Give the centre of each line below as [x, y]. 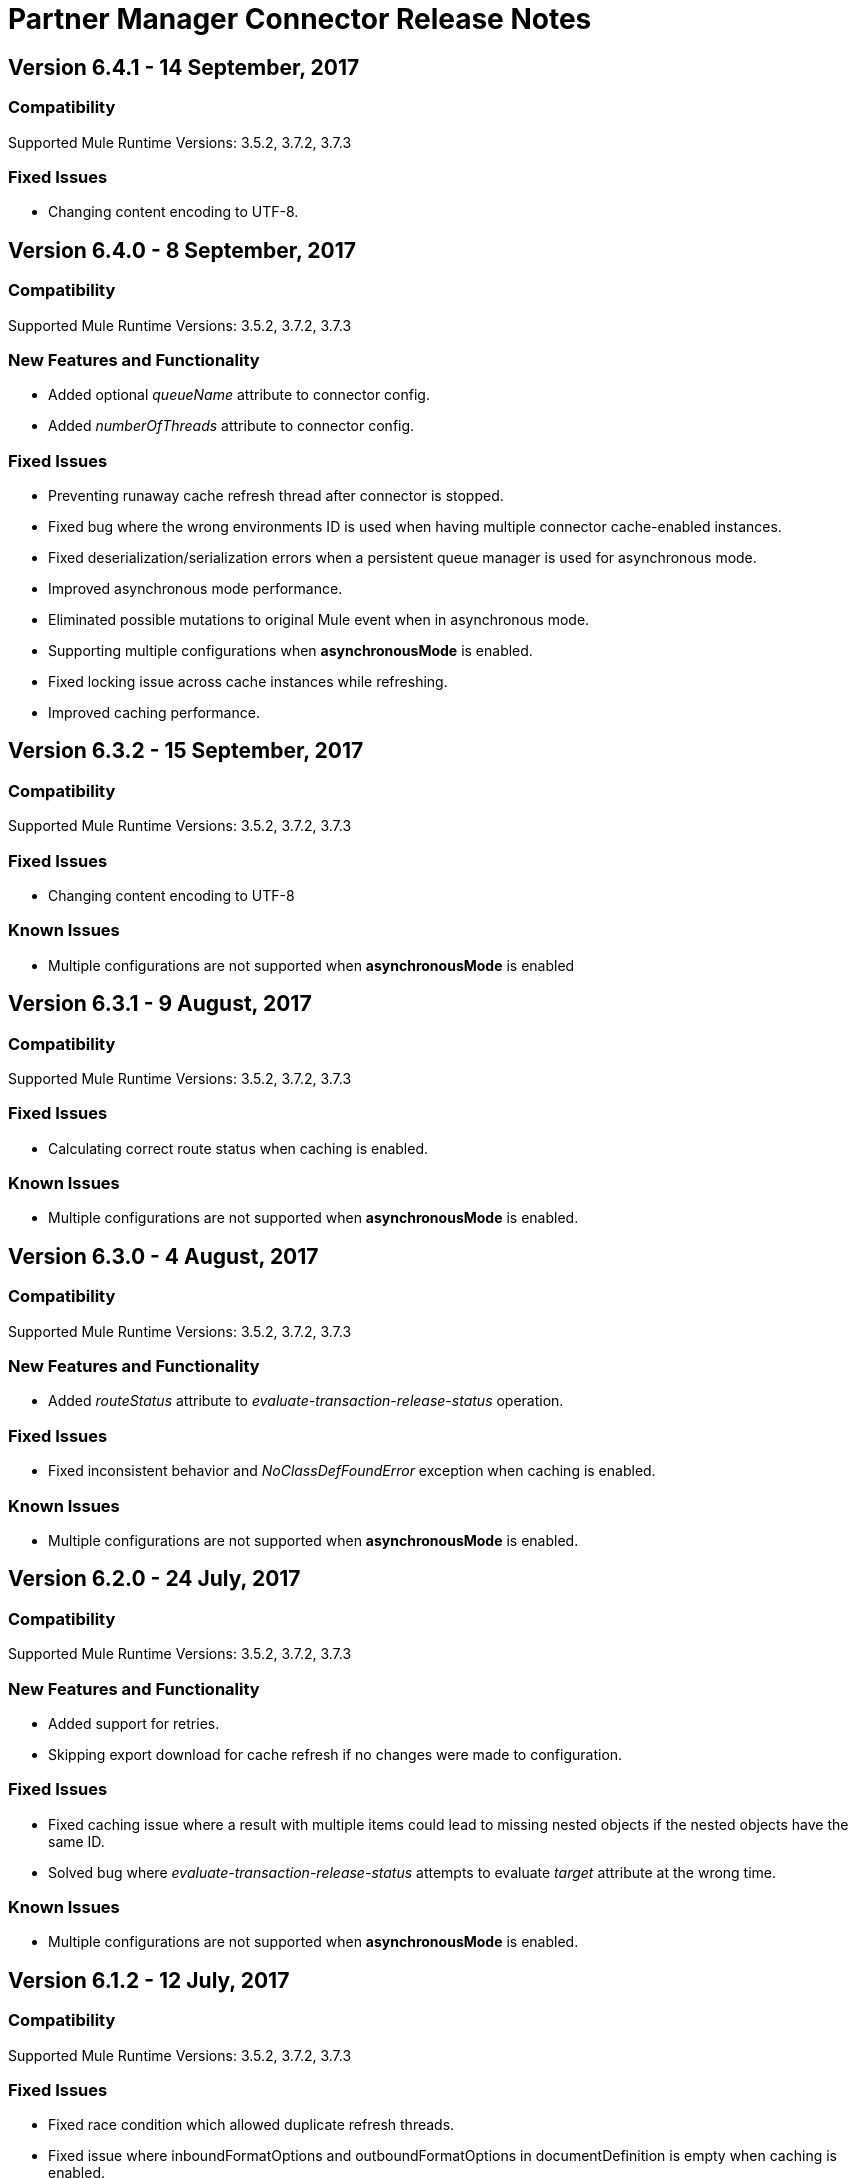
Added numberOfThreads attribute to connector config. [231, 426]
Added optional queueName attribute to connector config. [239, 395]
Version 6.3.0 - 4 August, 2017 [163, 1256]
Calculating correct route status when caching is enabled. [238, 1148]
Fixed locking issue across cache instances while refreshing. [248, 682]
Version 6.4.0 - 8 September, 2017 [182, 250]
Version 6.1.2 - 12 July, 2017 [149, 1980]
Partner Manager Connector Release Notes [300, 19]
